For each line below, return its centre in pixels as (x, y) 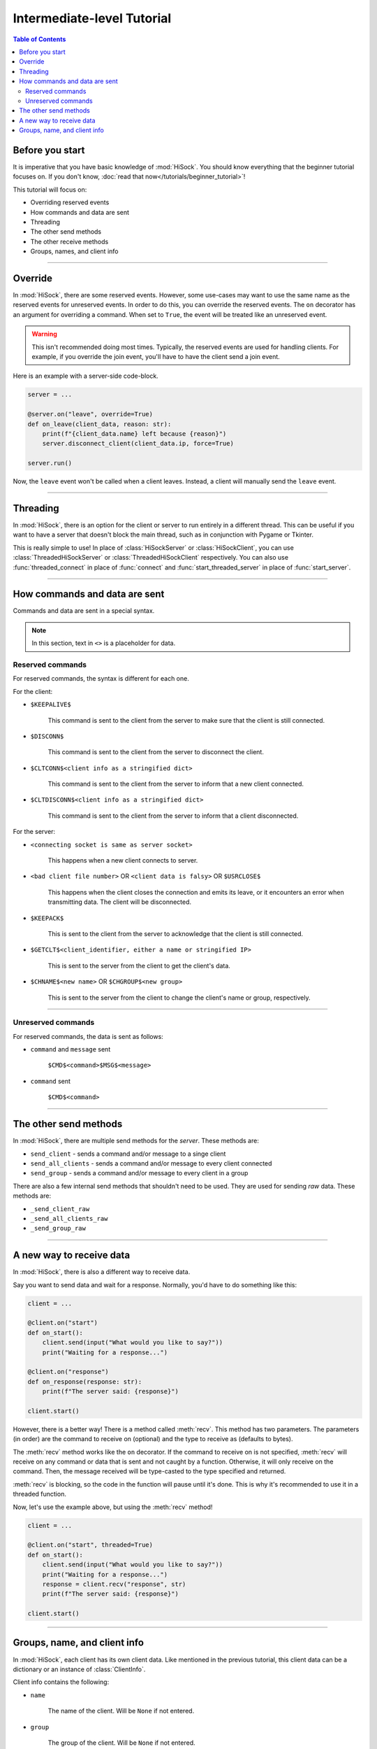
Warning (44, 334)
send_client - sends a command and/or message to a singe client (128, 1154)
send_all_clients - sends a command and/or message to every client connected (151, 1163)
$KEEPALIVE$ (51, 704)
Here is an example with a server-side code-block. (86, 376)
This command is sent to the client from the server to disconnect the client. (156, 752)
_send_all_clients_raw (69, 1218)
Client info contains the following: (61, 1682)
